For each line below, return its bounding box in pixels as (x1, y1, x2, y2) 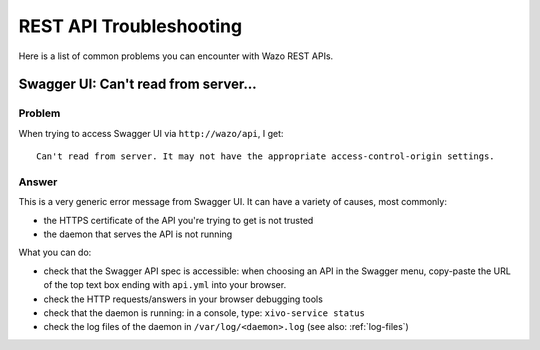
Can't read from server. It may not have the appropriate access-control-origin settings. (36, 151, 495, 162)
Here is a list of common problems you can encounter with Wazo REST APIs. (18, 50, 334, 62)
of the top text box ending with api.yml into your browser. (43, 279, 287, 291)
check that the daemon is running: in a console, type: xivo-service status (43, 306, 365, 319)
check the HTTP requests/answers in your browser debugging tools (43, 293, 324, 305)
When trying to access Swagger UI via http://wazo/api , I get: (18, 127, 284, 139)
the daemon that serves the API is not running (43, 228, 233, 240)
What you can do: (18, 246, 92, 259)
